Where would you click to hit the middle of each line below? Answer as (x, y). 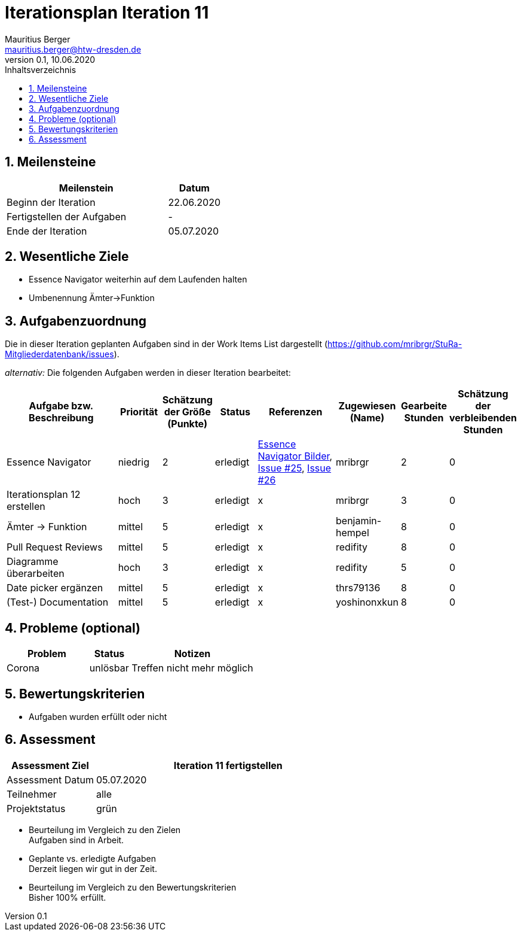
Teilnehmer (32, 794)
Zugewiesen (367, 406)
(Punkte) (188, 424)
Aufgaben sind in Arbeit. (76, 840)
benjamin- (359, 521)
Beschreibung (61, 418)
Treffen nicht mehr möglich (192, 668)
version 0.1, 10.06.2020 (50, 59)
